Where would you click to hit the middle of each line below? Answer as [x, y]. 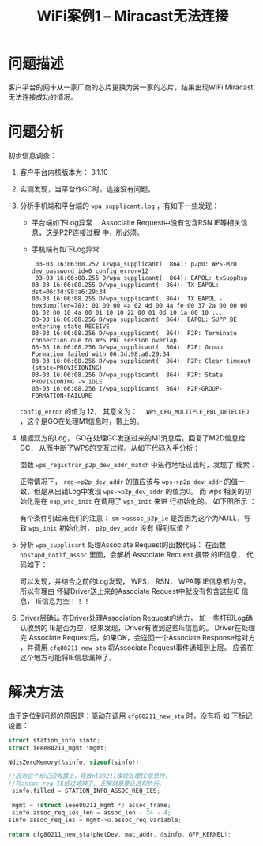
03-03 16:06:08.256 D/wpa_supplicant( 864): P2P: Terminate [134, 333]
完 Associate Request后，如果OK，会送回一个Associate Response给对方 [137, 637]
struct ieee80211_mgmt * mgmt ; [58, 748]
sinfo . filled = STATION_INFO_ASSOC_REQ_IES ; [86, 791]
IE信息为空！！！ [63, 601]
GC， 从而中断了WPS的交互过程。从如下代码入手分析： [110, 448]
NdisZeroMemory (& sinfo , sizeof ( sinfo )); [76, 762]
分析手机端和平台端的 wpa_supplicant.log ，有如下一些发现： [119, 206]
